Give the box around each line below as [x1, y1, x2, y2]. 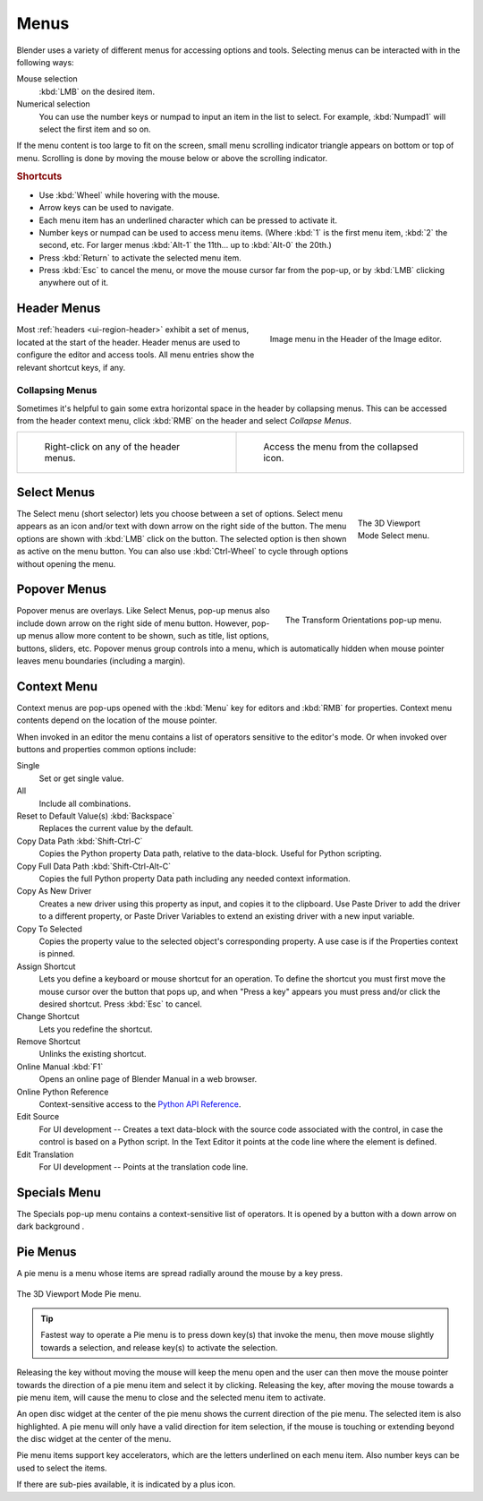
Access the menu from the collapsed [263, 441, 419, 453]
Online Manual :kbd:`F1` [16, 1061, 104, 1072]
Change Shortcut [16, 1011, 80, 1022]
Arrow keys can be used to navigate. [38, 202, 174, 213]
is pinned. [38, 948, 75, 959]
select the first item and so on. [38, 124, 151, 134]
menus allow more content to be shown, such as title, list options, [28, 630, 269, 641]
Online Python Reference [16, 1086, 109, 1097]
